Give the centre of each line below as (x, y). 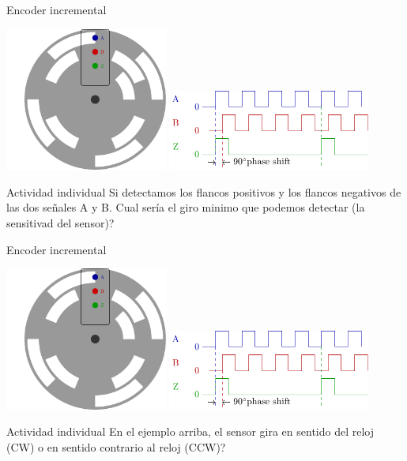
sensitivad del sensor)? (60, 223)
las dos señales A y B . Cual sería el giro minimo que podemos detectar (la (186, 207)
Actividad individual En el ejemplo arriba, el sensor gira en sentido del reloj (190, 431)
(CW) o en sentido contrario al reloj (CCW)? (116, 447)
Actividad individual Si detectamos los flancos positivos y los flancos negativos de (204, 191)
